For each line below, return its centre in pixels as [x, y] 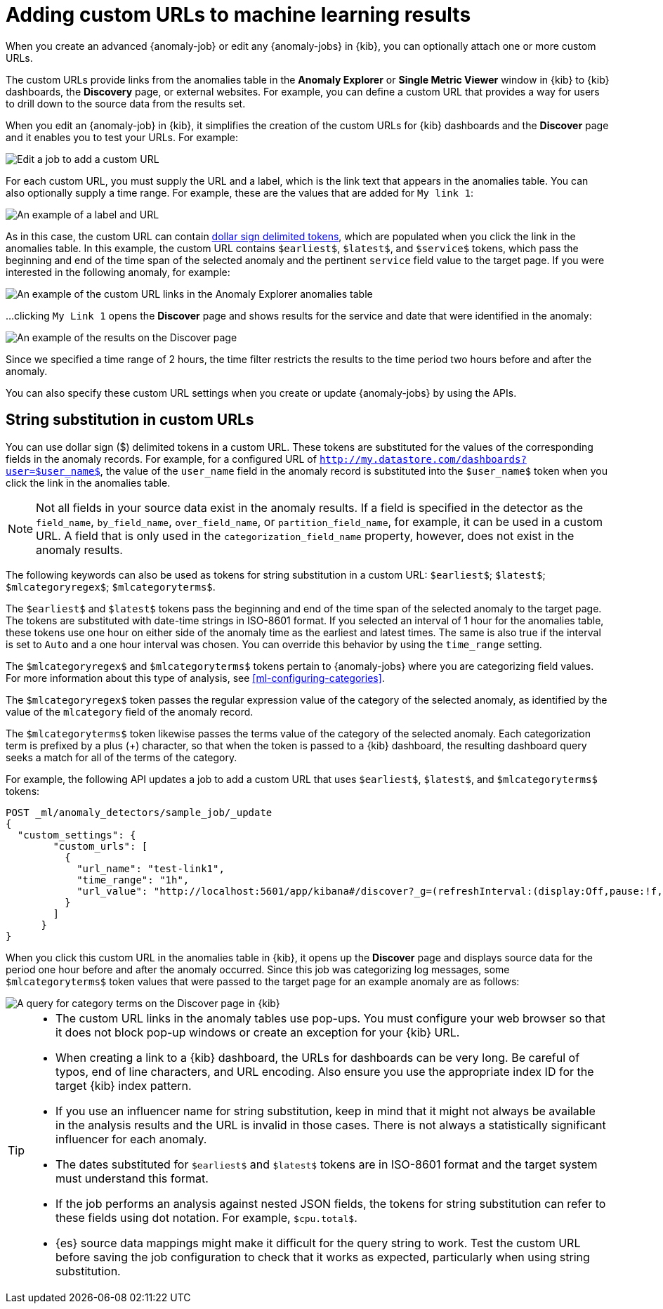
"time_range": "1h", [133, 880]
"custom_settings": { [77, 835]
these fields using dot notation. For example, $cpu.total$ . [206, 1217]
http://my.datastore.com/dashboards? [423, 459]
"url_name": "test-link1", [151, 868]
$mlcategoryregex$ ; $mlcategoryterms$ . [111, 586]
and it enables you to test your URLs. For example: [122, 137]
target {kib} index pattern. [124, 1085]
